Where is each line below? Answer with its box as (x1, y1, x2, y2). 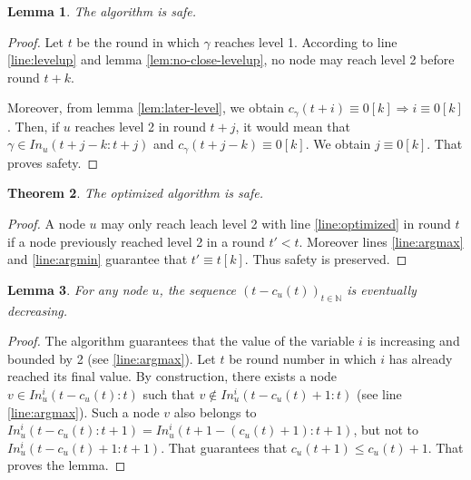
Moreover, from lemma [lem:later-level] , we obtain (7, 98, 285, 117)
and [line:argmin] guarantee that (7, 250, 188, 269)
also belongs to (173, 402, 257, 421)
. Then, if (7, 116, 60, 135)
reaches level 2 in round (74, 116, 206, 135)
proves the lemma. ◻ (7, 456, 126, 475)
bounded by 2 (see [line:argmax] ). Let (7, 348, 216, 367)
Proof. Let (7, 32, 64, 51)
